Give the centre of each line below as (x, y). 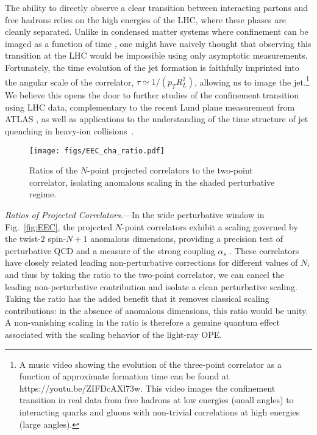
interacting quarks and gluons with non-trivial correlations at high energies (159, 411)
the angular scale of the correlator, (69, 82)
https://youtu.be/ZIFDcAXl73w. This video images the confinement (147, 388)
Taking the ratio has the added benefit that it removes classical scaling (137, 298)
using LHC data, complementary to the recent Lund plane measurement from (150, 107)
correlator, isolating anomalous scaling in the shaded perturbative (152, 182)
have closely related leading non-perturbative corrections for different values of (151, 262)
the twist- (23, 239)
